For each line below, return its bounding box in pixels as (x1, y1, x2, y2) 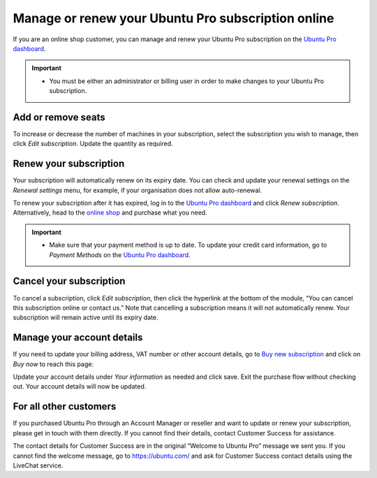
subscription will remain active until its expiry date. (13, 313, 158, 321)
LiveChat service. (13, 461, 64, 470)
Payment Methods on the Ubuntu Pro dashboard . (49, 250, 191, 259)
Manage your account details (13, 332, 143, 344)
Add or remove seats (13, 111, 105, 123)
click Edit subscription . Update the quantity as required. (13, 140, 173, 148)
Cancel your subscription (13, 275, 126, 287)
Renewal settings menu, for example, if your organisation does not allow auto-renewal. (13, 186, 263, 194)
